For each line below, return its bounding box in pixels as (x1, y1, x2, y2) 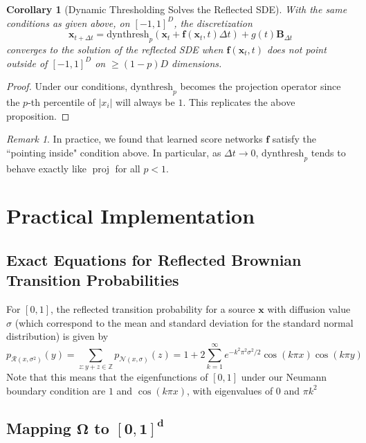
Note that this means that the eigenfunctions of (6, 370, 208, 384)
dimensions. (172, 55, 222, 70)
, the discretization (174, 15, 253, 30)
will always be (116, 94, 175, 109)
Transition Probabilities (6, 269, 179, 291)
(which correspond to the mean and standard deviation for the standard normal (15, 315, 354, 329)
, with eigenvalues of (187, 383, 273, 397)
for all (115, 161, 140, 175)
